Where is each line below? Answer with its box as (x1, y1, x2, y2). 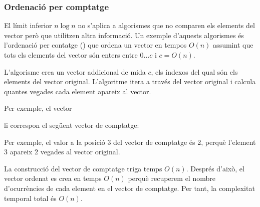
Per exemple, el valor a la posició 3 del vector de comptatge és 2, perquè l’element (4, 136, 256, 147)
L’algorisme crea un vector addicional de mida (4, 66, 146, 77)
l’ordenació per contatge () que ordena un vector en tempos (4, 40, 187, 50)
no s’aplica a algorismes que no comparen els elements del (78, 20, 255, 31)
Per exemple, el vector (4, 103, 72, 113)
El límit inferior (4, 20, 52, 31)
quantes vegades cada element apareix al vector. (4, 86, 151, 96)
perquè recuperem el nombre (128, 173, 215, 183)
